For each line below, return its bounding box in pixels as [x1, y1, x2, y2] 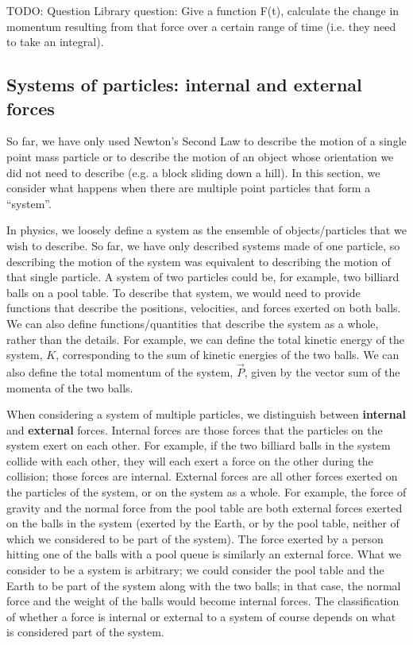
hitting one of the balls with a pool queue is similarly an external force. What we [6, 546, 401, 562]
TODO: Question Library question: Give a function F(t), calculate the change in [6, 2, 399, 18]
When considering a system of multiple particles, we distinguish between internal [6, 406, 407, 423]
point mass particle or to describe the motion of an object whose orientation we [6, 148, 394, 164]
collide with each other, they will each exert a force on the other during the [6, 452, 373, 469]
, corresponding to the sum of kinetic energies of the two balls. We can [56, 346, 399, 363]
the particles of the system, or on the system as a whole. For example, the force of [6, 484, 407, 500]
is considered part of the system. [6, 624, 164, 640]
